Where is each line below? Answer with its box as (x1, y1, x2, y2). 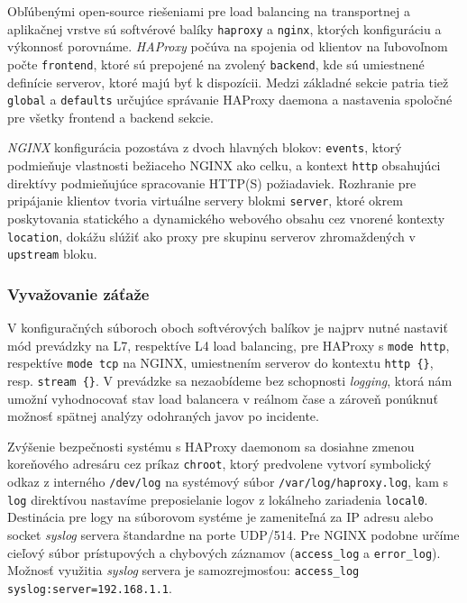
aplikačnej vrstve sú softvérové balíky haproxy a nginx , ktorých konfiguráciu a (7, 19, 442, 38)
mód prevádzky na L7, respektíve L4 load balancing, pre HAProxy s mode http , (7, 335, 450, 354)
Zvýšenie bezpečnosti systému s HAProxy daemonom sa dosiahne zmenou (7, 436, 415, 455)
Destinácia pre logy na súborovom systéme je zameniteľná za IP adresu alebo (7, 507, 434, 526)
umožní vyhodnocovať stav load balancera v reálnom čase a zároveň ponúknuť (7, 388, 438, 407)
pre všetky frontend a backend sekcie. (7, 107, 214, 126)
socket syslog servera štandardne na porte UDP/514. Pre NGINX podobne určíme (7, 525, 460, 544)
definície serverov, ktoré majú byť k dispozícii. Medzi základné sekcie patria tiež (7, 72, 449, 91)
